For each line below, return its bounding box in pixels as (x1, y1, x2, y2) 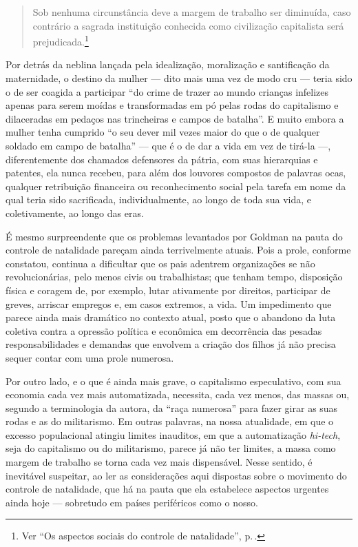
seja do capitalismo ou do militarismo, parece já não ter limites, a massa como (6, 441, 336, 455)
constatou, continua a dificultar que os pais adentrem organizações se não (6, 256, 315, 270)
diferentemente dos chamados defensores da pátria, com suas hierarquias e (6, 152, 318, 166)
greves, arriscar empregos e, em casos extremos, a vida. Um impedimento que (6, 296, 332, 311)
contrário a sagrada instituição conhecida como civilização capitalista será (32, 18, 344, 32)
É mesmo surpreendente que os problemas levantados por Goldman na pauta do (6, 229, 343, 243)
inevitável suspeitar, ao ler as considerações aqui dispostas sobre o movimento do (6, 468, 347, 482)
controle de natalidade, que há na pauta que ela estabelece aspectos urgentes (6, 482, 329, 496)
